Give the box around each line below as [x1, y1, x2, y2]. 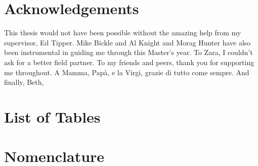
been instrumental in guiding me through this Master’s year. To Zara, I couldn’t [4, 47, 253, 58]
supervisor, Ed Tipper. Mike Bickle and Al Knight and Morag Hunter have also [4, 37, 251, 47]
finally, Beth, [4, 77, 44, 87]
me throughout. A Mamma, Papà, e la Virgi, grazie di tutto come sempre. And [4, 67, 249, 77]
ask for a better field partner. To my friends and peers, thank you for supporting [4, 57, 254, 67]
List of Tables [4, 106, 101, 127]
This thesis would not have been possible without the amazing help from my [4, 27, 241, 38]
